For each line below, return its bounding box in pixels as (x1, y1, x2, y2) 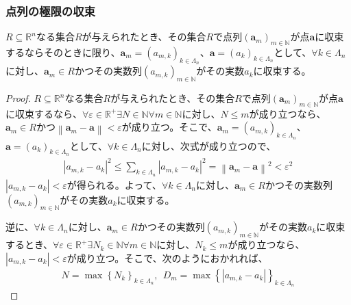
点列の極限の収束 (5, 2, 95, 19)
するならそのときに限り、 (5, 45, 121, 59)
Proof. (5, 91, 31, 105)
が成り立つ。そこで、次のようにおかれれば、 (66, 250, 268, 265)
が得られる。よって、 (66, 177, 162, 191)
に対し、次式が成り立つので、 (141, 138, 276, 152)
